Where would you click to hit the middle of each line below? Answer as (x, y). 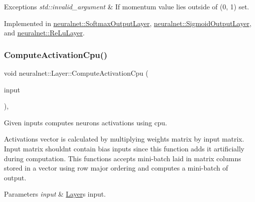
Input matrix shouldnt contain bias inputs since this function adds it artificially (124, 148)
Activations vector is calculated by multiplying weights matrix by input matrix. (124, 139)
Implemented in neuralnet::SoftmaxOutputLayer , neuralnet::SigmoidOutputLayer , (128, 23)
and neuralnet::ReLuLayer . (44, 33)
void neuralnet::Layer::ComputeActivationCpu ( (76, 73)
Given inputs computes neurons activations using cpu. (86, 122)
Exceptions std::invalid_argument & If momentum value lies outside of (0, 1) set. (127, 6)
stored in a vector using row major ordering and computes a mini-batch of (116, 168)
